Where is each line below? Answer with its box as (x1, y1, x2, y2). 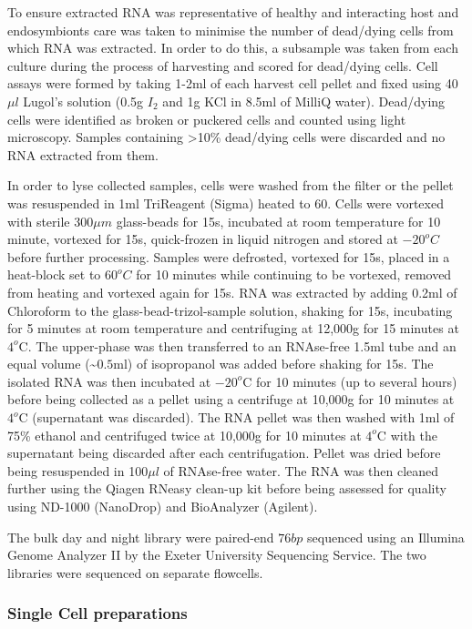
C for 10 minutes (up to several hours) (242, 371, 457, 391)
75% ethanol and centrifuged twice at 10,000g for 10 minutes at (7, 425, 362, 444)
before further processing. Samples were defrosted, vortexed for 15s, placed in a (7, 247, 450, 266)
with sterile (7, 211, 70, 230)
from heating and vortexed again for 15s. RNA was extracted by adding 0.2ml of (7, 282, 457, 301)
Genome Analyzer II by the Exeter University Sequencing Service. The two (7, 545, 426, 564)
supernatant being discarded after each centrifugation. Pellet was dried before (7, 443, 441, 462)
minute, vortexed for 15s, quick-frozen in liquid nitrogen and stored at (7, 229, 398, 249)
